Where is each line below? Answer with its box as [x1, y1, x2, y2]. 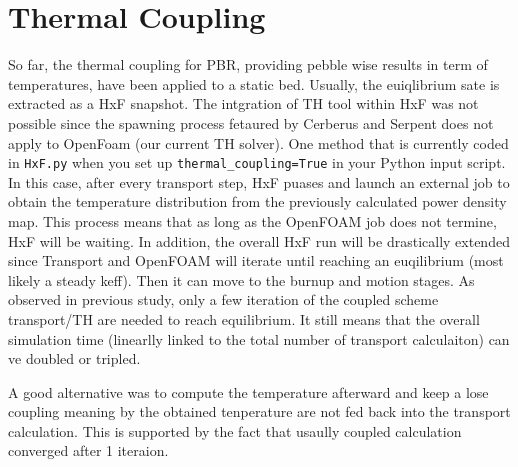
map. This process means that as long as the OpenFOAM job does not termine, [8, 210, 497, 231]
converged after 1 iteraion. [8, 440, 169, 461]
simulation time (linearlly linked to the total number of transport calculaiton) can [8, 328, 510, 349]
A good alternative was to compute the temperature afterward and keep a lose [8, 381, 489, 402]
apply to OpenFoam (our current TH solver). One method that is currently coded [8, 132, 509, 153]
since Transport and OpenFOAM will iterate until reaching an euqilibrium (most [8, 250, 504, 271]
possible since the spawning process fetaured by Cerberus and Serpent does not [8, 112, 494, 133]
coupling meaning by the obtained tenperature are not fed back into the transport [8, 401, 511, 422]
